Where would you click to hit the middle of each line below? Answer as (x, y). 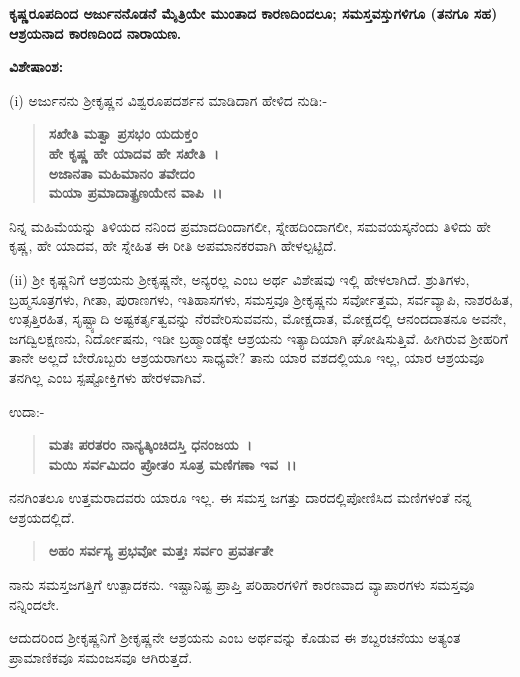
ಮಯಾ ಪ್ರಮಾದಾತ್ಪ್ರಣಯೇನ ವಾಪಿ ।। (135, 192)
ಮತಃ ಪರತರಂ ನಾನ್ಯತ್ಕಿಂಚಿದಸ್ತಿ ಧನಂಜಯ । (150, 444)
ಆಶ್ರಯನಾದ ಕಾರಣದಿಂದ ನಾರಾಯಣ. (95, 32)
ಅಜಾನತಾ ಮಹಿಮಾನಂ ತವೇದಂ (121, 172)
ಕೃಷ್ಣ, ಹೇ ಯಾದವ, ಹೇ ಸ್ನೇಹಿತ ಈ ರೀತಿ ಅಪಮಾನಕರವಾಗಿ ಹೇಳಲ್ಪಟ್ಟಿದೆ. (173, 245)
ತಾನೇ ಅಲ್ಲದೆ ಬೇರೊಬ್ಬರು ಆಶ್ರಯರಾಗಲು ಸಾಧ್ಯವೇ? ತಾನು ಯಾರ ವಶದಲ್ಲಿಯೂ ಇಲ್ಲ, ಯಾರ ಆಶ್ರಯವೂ (247, 357)
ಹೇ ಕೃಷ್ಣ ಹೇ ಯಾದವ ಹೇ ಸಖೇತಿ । (133, 152)
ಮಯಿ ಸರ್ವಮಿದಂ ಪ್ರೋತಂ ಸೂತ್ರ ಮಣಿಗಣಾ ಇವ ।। (172, 463)
